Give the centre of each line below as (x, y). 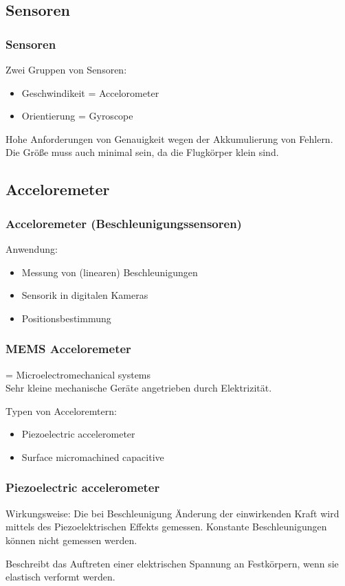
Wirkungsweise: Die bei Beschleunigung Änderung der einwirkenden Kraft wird (172, 513)
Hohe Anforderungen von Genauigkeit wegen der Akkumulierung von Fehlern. (169, 138)
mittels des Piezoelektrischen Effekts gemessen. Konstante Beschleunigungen (166, 527)
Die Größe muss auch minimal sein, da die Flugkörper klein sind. (142, 152)
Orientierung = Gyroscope (77, 116)
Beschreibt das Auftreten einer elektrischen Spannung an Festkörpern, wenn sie (172, 563)
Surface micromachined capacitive (93, 457)
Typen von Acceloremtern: (61, 410)
